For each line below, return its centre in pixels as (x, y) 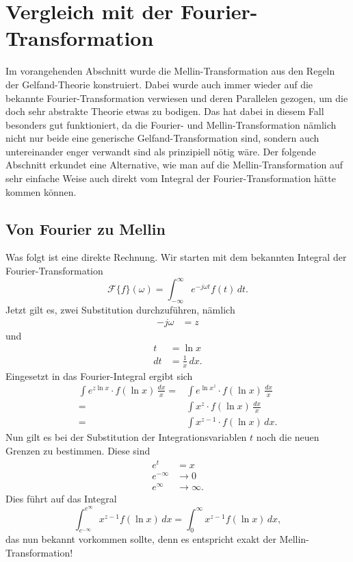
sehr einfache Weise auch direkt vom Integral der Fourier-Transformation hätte (171, 178)
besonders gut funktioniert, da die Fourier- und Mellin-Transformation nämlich (171, 124)
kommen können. (41, 191)
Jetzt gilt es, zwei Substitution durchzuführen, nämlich (120, 309)
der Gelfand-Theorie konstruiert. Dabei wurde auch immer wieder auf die (159, 84)
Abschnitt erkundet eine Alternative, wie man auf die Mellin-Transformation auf (174, 165)
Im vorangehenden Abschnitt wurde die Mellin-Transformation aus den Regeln (170, 71)
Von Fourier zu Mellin (86, 228)
